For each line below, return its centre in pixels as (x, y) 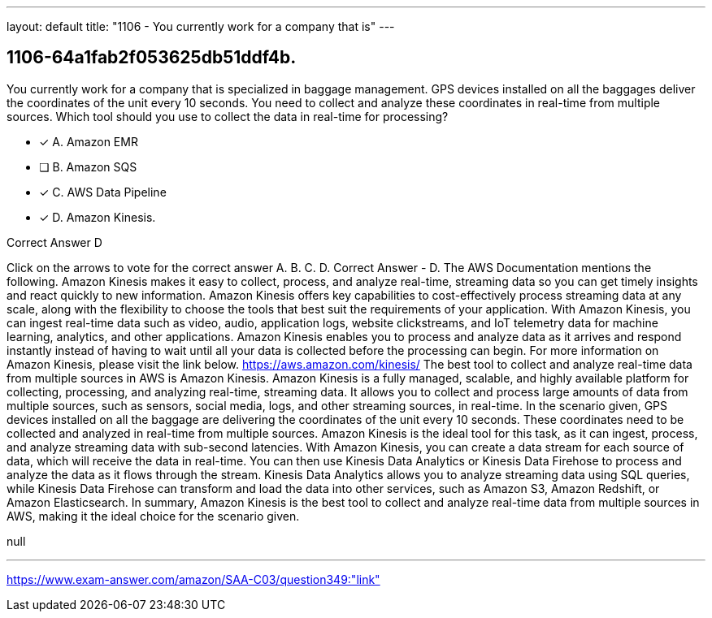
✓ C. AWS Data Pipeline (103, 192)
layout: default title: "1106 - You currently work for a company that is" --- (201, 26)
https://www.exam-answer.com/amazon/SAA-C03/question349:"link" (193, 579)
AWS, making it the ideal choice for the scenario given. (153, 516)
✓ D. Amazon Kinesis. (98, 217)
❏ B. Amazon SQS (88, 166)
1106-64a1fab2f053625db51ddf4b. (152, 58)
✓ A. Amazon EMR (89, 141)
